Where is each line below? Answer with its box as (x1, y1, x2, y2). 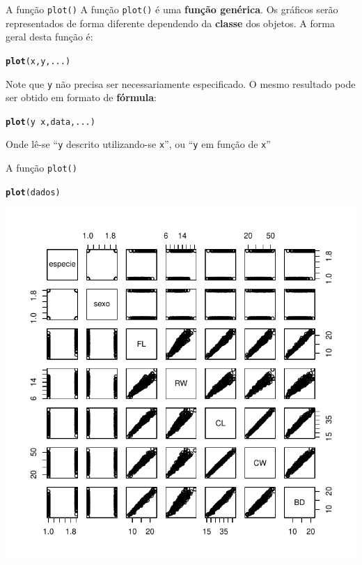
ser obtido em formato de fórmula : (6, 90, 157, 105)
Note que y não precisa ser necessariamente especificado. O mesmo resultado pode (6, 76, 356, 91)
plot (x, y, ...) (6, 56, 71, 66)
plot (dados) (6, 187, 61, 197)
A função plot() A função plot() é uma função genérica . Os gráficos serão (6, 2, 338, 16)
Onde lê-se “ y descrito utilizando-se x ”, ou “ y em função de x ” (6, 137, 271, 151)
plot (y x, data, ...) (6, 116, 95, 127)
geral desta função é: (6, 29, 93, 44)
